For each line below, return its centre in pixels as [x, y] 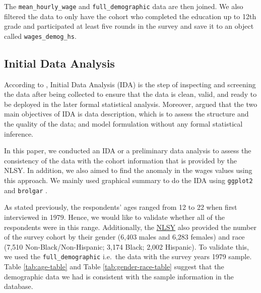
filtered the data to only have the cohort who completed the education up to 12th [130, 16]
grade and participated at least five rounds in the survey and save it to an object [129, 26]
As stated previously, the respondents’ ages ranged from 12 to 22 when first [121, 207]
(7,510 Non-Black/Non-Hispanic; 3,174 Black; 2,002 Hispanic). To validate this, [126, 246]
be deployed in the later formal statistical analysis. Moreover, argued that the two [131, 104]
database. [19, 286]
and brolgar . [26, 190]
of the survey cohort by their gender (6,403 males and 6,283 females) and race [124, 237]
